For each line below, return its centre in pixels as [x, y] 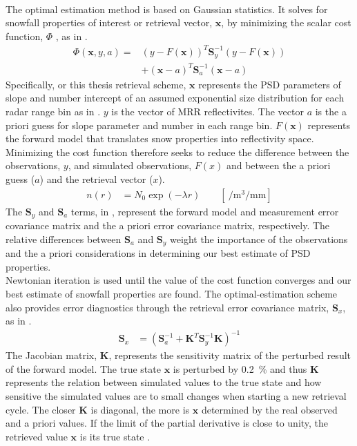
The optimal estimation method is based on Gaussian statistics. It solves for [167, 9]
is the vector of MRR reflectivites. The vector [208, 111]
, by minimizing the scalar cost [286, 22]
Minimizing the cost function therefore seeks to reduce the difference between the [177, 152]
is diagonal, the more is [140, 409]
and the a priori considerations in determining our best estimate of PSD [158, 253]
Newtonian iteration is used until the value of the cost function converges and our [178, 280]
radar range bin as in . [53, 111]
